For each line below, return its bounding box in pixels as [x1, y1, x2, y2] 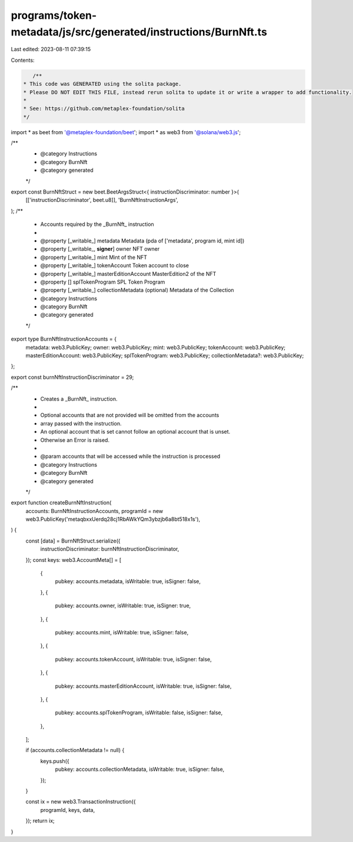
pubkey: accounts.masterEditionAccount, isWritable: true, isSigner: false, [55, 683, 232, 690]
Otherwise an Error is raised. [40, 436, 110, 444]
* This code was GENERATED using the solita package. [23, 81, 182, 88]
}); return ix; [25, 817, 55, 824]
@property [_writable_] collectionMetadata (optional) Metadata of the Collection [40, 287, 235, 294]
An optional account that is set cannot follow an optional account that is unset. [40, 428, 231, 435]
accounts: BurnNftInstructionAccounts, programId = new [25, 507, 164, 514]
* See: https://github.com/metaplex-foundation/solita [23, 105, 185, 112]
